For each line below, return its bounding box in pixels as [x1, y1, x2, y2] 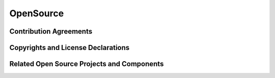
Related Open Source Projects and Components [9, 60, 164, 68]
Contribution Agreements [9, 27, 93, 36]
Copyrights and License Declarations [9, 43, 130, 52]
